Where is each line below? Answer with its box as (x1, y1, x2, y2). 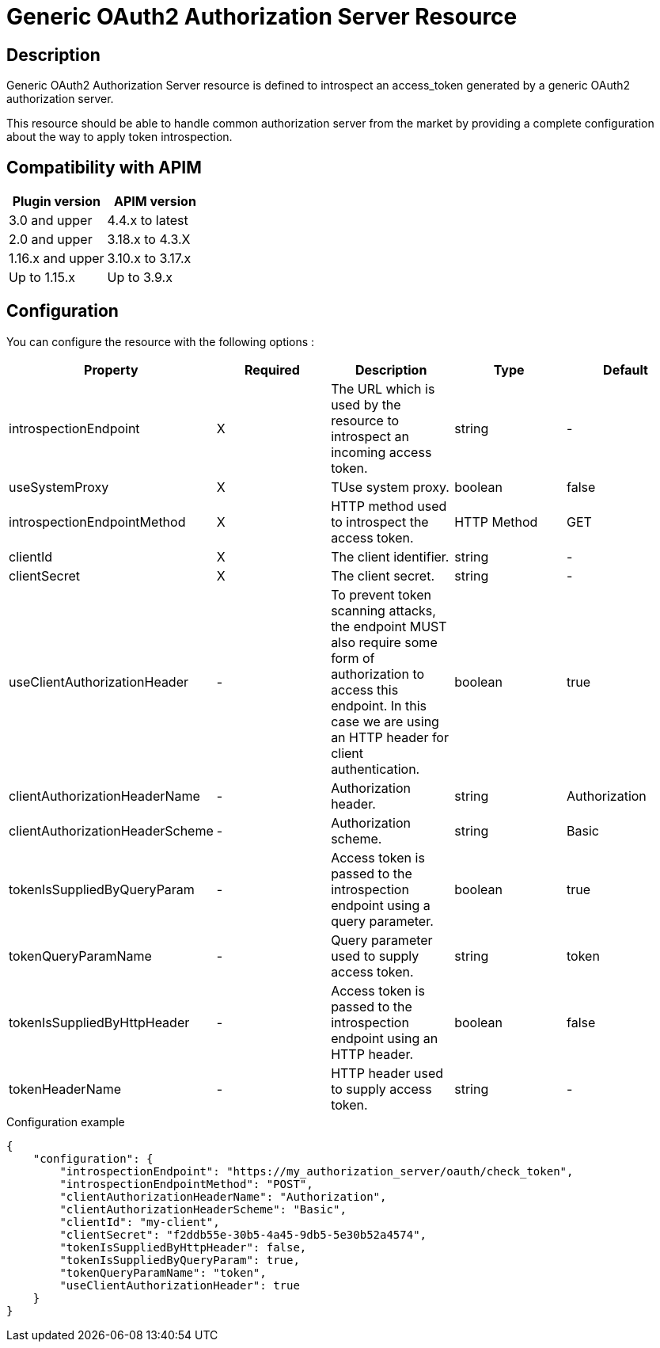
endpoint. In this (331, 697, 427, 714)
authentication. (331, 760, 420, 777)
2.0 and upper (9, 231, 93, 248)
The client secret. (331, 567, 434, 584)
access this (331, 681, 399, 698)
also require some (331, 634, 438, 650)
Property (84, 361, 138, 378)
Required (244, 361, 300, 378)
